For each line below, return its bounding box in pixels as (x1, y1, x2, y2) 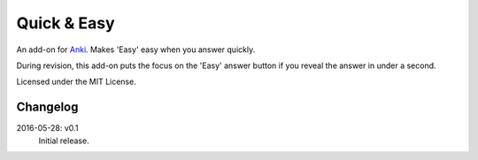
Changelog (16, 100, 79, 115)
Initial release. (38, 135, 89, 146)
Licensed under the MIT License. (16, 76, 136, 88)
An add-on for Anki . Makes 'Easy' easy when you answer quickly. (16, 44, 256, 55)
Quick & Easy (16, 13, 115, 33)
